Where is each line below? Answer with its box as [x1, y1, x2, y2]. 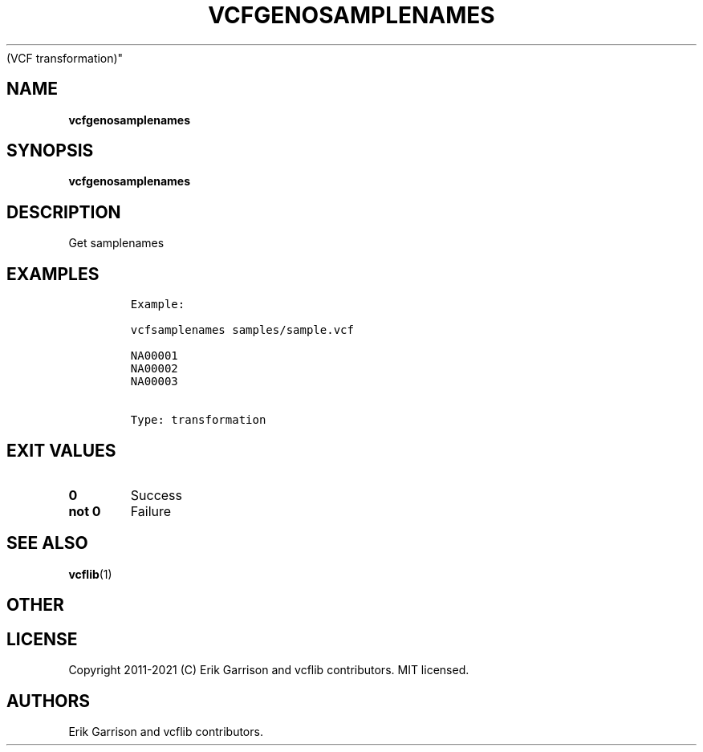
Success [130, 486, 183, 503]
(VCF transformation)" [6, 51, 124, 65]
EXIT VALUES [6, 440, 116, 461]
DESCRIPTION [6, 201, 121, 222]
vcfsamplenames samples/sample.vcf [130, 323, 354, 337]
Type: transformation [130, 413, 266, 427]
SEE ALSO [6, 533, 88, 554]
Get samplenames [68, 236, 165, 250]
